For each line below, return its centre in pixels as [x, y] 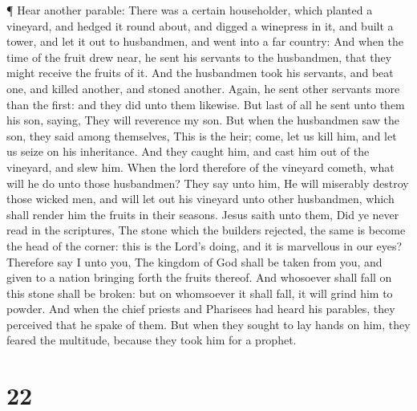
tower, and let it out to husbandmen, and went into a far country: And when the [205, 41]
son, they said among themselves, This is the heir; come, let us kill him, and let [202, 135]
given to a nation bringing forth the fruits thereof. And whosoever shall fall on [199, 277]
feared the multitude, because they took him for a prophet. [152, 340]
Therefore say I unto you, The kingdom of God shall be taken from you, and [194, 261]
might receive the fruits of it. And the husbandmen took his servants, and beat [200, 73]
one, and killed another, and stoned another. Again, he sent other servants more [203, 88]
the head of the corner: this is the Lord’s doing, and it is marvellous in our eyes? [204, 245]
